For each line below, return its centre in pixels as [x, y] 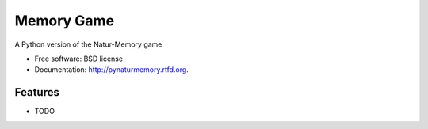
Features [37, 92]
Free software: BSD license [78, 59]
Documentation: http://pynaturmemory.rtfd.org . [112, 70]
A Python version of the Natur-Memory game [88, 44]
